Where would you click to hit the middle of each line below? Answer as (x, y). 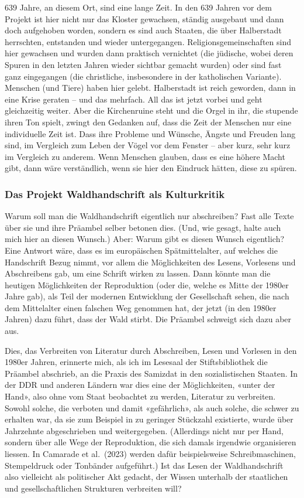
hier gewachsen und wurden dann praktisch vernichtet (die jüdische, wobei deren (149, 53)
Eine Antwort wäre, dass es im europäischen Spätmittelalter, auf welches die (141, 250)
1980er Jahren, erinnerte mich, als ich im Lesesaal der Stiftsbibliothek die (136, 362)
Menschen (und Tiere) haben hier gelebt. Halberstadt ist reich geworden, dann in (150, 88)
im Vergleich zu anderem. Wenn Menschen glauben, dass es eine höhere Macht (145, 156)
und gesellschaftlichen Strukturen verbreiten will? (93, 488)
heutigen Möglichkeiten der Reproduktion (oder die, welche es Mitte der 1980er (147, 284)
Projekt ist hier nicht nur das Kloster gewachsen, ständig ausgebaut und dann (144, 18)
